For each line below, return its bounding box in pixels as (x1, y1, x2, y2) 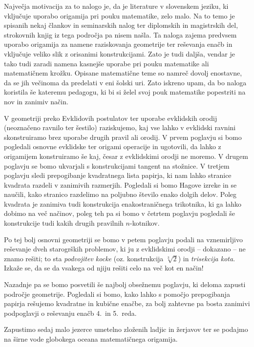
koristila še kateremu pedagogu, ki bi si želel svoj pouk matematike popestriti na (4, 87, 246, 97)
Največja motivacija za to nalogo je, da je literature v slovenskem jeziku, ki (4, 1, 229, 11)
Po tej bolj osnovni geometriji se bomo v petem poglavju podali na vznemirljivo (4, 234, 243, 244)
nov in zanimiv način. (4, 96, 68, 106)
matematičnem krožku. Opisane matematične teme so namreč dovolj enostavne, (4, 68, 242, 78)
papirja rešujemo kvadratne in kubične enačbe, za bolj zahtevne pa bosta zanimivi (4, 298, 250, 308)
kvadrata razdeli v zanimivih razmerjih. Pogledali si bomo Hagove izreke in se (4, 179, 237, 190)
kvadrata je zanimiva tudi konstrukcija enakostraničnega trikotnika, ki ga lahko (4, 198, 242, 209)
